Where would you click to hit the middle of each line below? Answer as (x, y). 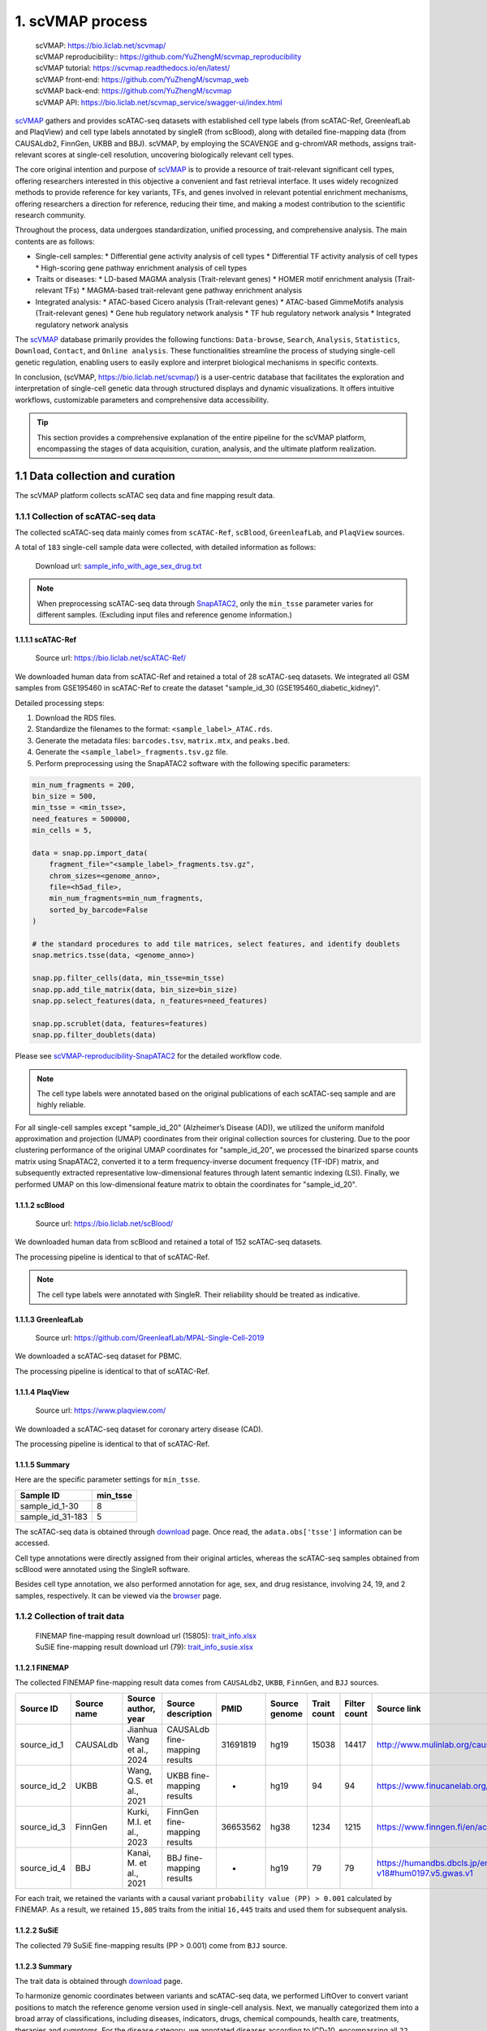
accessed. (32, 1543)
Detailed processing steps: (60, 703)
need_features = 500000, (82, 819)
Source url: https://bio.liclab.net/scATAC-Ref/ (111, 658)
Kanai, (139, 1852)
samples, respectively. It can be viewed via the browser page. (119, 1596)
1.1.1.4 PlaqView (42, 1392)
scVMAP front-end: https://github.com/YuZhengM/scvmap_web (142, 79)
